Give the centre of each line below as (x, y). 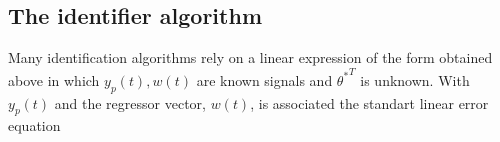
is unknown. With (415, 79)
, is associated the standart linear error (369, 102)
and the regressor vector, (130, 102)
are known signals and (264, 79)
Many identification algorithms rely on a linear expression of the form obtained (250, 57)
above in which (54, 79)
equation (34, 125)
